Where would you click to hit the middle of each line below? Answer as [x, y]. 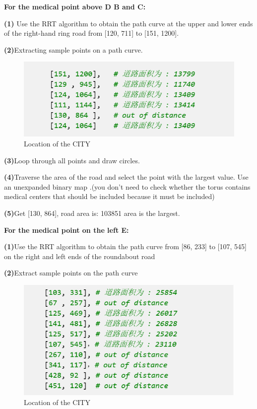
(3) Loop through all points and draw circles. [72, 160]
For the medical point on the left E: [66, 230]
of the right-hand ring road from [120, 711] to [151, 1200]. [92, 33]
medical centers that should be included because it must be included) [109, 196]
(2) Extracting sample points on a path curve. [73, 49]
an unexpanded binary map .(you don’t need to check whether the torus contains [127, 186]
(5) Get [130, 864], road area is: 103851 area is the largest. [92, 213]
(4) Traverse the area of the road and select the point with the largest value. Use [126, 177]
